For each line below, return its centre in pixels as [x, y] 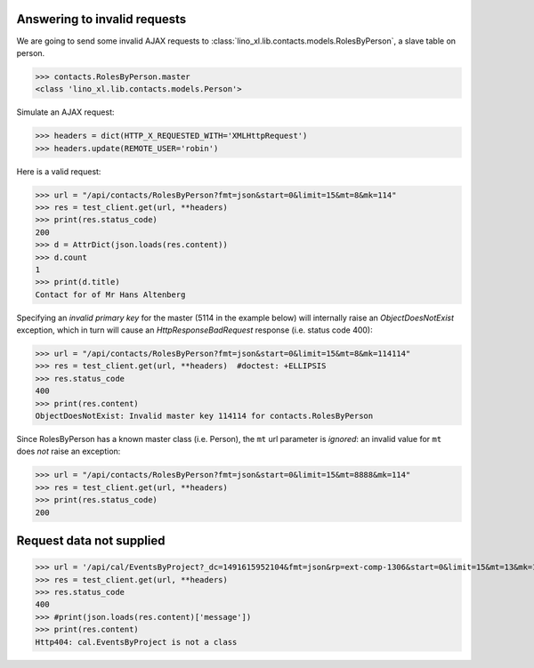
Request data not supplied [91, 540]
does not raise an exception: [69, 451]
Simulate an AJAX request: [65, 112]
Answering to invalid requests [101, 19]
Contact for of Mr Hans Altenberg [110, 294]
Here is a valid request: [59, 171]
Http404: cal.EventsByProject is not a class [136, 642]
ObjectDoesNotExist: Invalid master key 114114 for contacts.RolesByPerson [204, 416]
